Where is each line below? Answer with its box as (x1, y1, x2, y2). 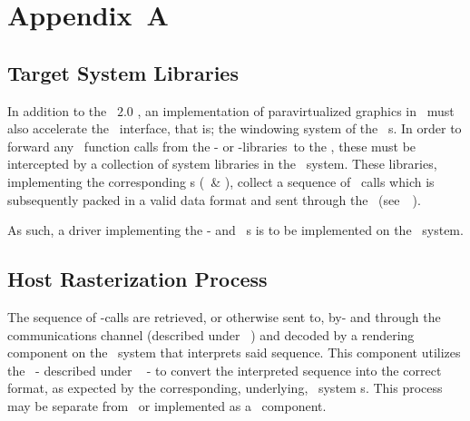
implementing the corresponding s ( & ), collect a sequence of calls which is (7, 171, 435, 191)
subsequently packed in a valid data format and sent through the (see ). (7, 190, 421, 209)
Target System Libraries (7, 58, 239, 86)
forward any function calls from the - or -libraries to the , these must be (7, 136, 416, 155)
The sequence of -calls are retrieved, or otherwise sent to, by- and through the (7, 307, 441, 326)
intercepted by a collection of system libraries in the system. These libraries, (7, 154, 437, 173)
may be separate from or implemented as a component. (7, 396, 327, 415)
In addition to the (7, 101, 107, 120)
